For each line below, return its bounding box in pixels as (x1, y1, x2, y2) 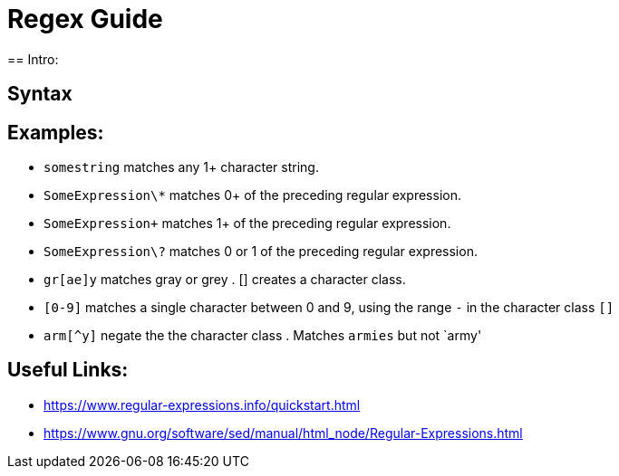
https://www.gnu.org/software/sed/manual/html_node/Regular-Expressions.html (44, 424, 523, 441)
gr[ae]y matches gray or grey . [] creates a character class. (44, 271, 406, 288)
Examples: (7, 120, 104, 144)
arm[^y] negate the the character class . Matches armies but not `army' (44, 328, 482, 344)
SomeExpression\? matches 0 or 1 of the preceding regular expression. (44, 243, 478, 260)
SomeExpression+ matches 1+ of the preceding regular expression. (44, 215, 451, 232)
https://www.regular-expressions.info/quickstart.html (44, 396, 361, 413)
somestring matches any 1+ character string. (44, 159, 319, 176)
